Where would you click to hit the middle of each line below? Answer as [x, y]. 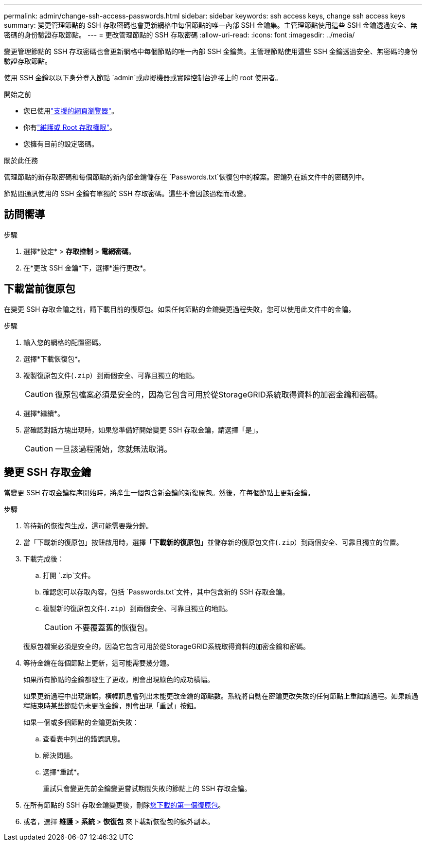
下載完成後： [44, 558]
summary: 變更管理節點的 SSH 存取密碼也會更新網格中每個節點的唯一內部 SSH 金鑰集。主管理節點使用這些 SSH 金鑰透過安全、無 [211, 25]
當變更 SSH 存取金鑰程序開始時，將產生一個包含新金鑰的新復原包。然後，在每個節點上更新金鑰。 [159, 492]
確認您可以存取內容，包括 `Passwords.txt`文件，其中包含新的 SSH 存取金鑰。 [166, 592]
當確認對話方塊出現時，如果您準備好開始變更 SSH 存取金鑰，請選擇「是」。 [143, 430]
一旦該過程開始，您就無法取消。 [114, 449]
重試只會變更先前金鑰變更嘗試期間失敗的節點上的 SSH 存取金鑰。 [147, 788]
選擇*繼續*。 [44, 413]
